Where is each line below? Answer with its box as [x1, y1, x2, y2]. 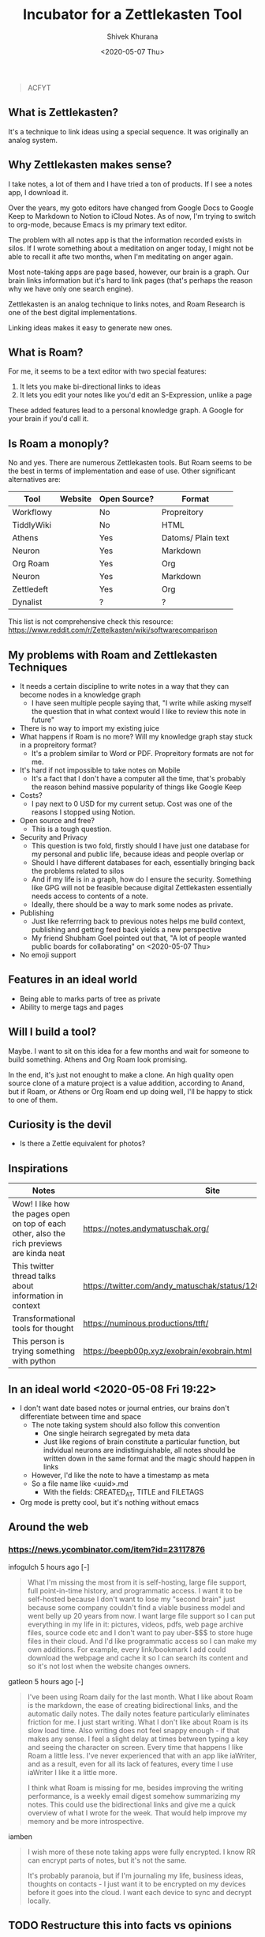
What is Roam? [8, 345, 84, 359]
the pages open [12, 1209, 71, 1220]
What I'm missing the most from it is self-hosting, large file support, [27, 1578, 247, 1587]
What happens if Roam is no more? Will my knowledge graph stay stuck [19, 732, 253, 741]
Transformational [12, 1313, 76, 1324]
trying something [12, 1345, 76, 1356]
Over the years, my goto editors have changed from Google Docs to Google [8, 203, 254, 213]
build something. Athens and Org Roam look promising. [8, 1055, 188, 1064]
